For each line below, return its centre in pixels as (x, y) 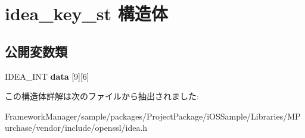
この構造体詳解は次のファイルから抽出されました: (102, 96)
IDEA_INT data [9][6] (47, 76)
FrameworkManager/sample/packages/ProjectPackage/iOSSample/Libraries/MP (153, 116)
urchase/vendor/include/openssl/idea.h (76, 128)
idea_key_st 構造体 (86, 13)
